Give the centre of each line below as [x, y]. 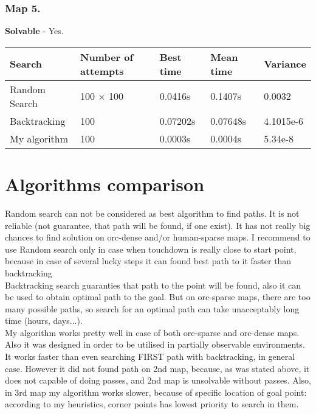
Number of [107, 57]
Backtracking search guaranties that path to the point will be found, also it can [153, 285]
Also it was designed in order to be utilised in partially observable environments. [155, 344]
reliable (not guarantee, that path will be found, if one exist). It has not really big [158, 225]
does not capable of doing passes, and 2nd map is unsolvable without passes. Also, [158, 380]
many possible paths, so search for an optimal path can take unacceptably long [152, 308]
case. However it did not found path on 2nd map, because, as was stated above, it [157, 368]
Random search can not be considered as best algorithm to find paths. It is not [152, 213]
